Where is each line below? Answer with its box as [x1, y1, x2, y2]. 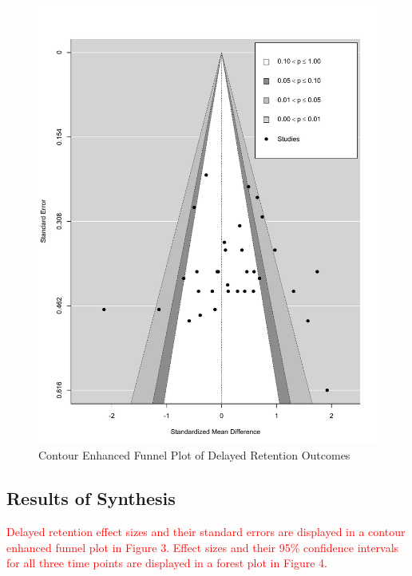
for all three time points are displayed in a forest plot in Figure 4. [6, 554, 327, 571]
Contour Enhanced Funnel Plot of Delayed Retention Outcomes [38, 447, 351, 464]
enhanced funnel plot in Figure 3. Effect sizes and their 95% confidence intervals [6, 539, 399, 555]
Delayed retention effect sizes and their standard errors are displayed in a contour [6, 523, 406, 540]
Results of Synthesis [6, 486, 176, 511]
